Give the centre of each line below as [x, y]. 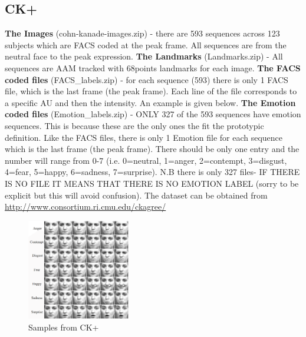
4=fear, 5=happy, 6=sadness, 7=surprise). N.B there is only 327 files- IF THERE [152, 172]
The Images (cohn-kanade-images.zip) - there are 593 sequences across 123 [142, 33]
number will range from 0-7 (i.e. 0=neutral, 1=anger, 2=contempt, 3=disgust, [146, 160]
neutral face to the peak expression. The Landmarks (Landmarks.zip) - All [144, 56]
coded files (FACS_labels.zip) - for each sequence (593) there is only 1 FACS [147, 79]
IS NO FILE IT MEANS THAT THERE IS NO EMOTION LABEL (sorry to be [152, 183]
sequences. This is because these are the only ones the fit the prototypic [134, 125]
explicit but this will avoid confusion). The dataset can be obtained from [136, 195]
